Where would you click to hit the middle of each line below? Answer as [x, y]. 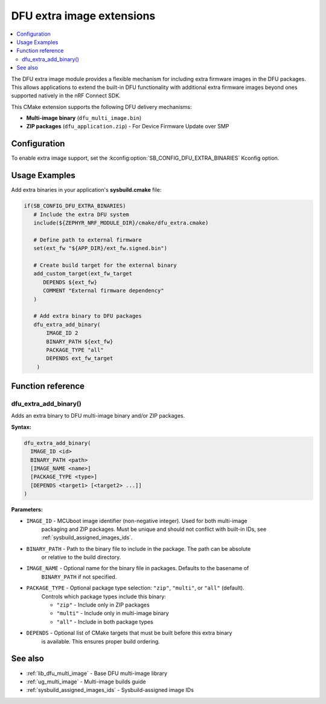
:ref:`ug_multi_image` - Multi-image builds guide [86, 682]
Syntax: [21, 427]
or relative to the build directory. [81, 558]
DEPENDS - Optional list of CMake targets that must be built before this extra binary [129, 633]
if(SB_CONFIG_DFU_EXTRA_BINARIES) [75, 206]
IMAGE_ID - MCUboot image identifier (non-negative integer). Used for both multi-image [137, 521]
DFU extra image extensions [83, 16]
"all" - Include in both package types [105, 622]
